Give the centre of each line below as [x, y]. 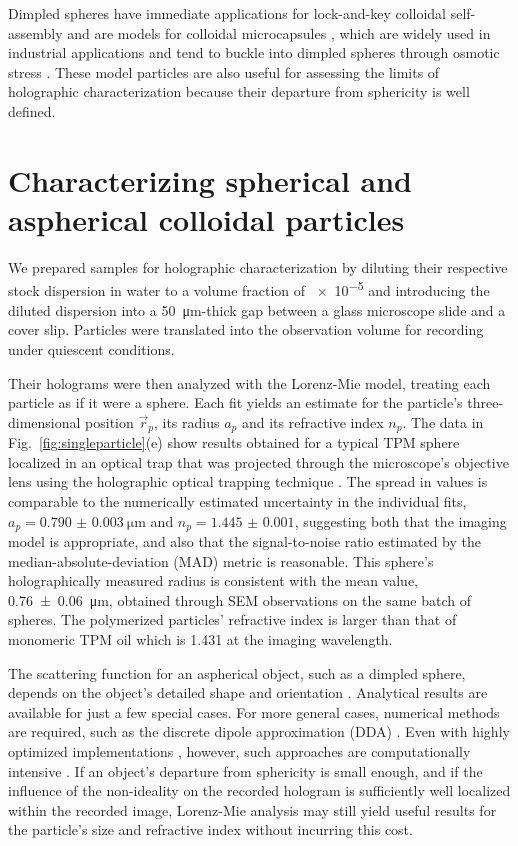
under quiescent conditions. [91, 348]
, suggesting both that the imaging [400, 520]
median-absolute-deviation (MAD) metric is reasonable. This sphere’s [221, 560]
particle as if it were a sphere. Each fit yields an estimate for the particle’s [235, 402]
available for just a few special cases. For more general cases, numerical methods [254, 711]
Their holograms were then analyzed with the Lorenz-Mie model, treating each [249, 382]
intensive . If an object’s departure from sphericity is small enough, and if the [245, 770]
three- [485, 402]
